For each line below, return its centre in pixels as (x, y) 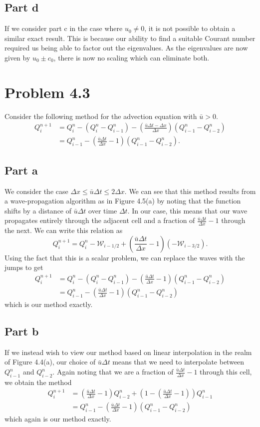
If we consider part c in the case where (64, 28)
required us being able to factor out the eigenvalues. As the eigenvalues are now (126, 48)
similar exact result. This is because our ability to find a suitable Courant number (130, 38)
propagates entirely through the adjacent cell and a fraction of (100, 220)
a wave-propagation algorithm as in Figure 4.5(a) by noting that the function (123, 201)
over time (103, 210)
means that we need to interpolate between (178, 362)
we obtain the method (38, 382)
